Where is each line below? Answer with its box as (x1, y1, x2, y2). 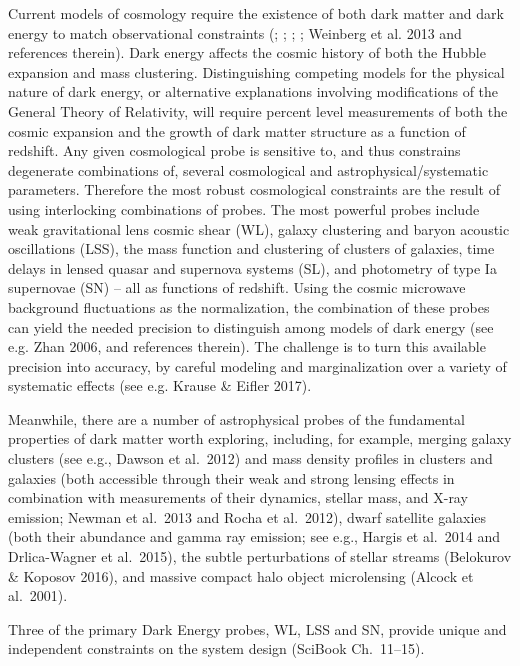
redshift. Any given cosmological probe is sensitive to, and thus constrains (8, 140, 461, 161)
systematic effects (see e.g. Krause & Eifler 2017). (8, 375, 312, 396)
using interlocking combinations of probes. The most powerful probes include (8, 198, 480, 219)
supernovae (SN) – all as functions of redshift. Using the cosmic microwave (8, 277, 466, 298)
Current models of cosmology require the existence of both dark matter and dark (8, 3, 504, 23)
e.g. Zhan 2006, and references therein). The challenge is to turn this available (8, 336, 486, 357)
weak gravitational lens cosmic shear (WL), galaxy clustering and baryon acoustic (8, 218, 510, 239)
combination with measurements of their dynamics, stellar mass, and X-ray (8, 487, 468, 508)
